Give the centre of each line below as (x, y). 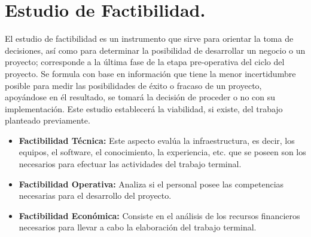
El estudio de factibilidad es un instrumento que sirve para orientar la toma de (149, 39)
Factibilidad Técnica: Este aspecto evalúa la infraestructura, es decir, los (157, 140)
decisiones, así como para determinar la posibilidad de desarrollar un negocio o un (155, 50)
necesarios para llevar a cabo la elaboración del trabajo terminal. (138, 227)
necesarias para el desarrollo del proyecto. (95, 196)
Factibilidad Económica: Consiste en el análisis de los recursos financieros (159, 215)
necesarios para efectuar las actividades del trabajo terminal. (130, 164)
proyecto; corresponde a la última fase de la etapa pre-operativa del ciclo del (145, 62)
